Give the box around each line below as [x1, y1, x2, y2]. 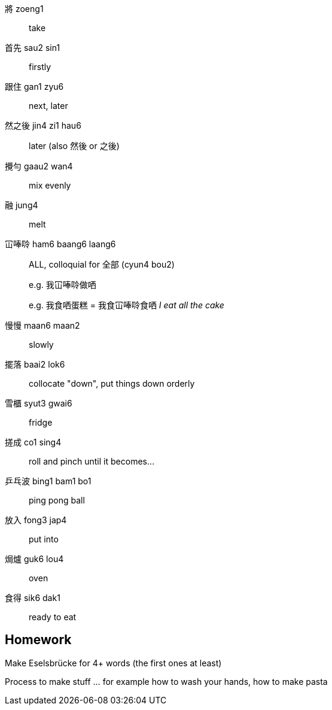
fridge [29, 417, 53, 427]
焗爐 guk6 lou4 [5, 554, 64, 564]
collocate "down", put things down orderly [29, 378, 195, 389]
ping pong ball [29, 495, 85, 505]
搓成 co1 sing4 [5, 437, 62, 447]
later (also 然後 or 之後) [29, 141, 120, 151]
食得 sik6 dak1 [5, 593, 60, 603]
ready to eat [29, 612, 77, 622]
